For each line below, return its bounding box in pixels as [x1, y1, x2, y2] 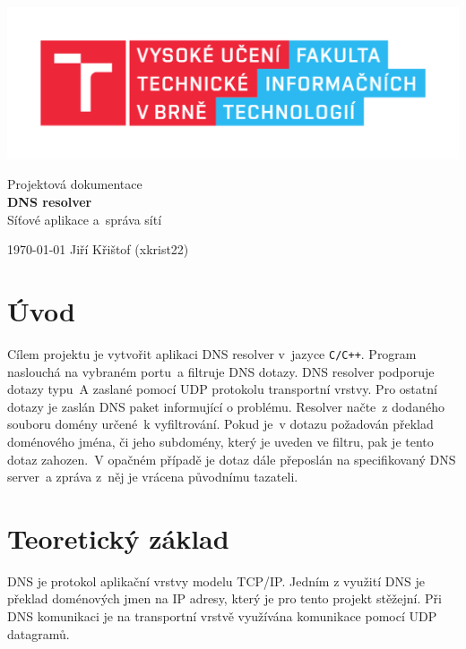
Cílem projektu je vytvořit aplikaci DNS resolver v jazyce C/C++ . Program [7, 344, 417, 363]
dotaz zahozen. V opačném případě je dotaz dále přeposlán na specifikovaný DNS [7, 449, 456, 468]
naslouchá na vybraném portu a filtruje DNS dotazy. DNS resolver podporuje [7, 362, 435, 380]
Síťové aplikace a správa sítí [7, 209, 162, 228]
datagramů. [7, 624, 70, 643]
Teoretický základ [7, 519, 229, 556]
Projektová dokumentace [7, 175, 142, 193]
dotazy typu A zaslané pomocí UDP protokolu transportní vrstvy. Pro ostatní [7, 380, 437, 398]
